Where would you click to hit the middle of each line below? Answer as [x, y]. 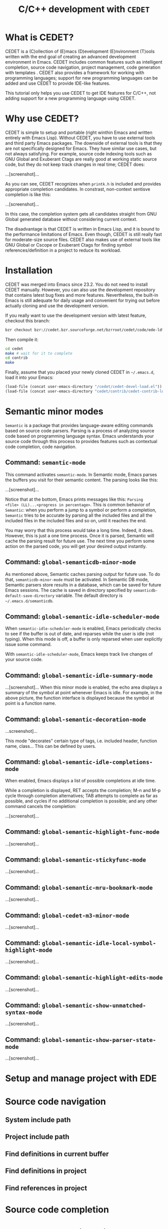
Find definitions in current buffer [57, 1154]
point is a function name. [31, 703]
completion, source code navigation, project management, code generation [83, 67]
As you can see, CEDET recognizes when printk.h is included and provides [83, 183]
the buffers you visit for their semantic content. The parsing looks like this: [82, 480]
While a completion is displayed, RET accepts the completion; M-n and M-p [83, 790]
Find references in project [46, 1188]
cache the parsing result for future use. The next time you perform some [80, 541]
